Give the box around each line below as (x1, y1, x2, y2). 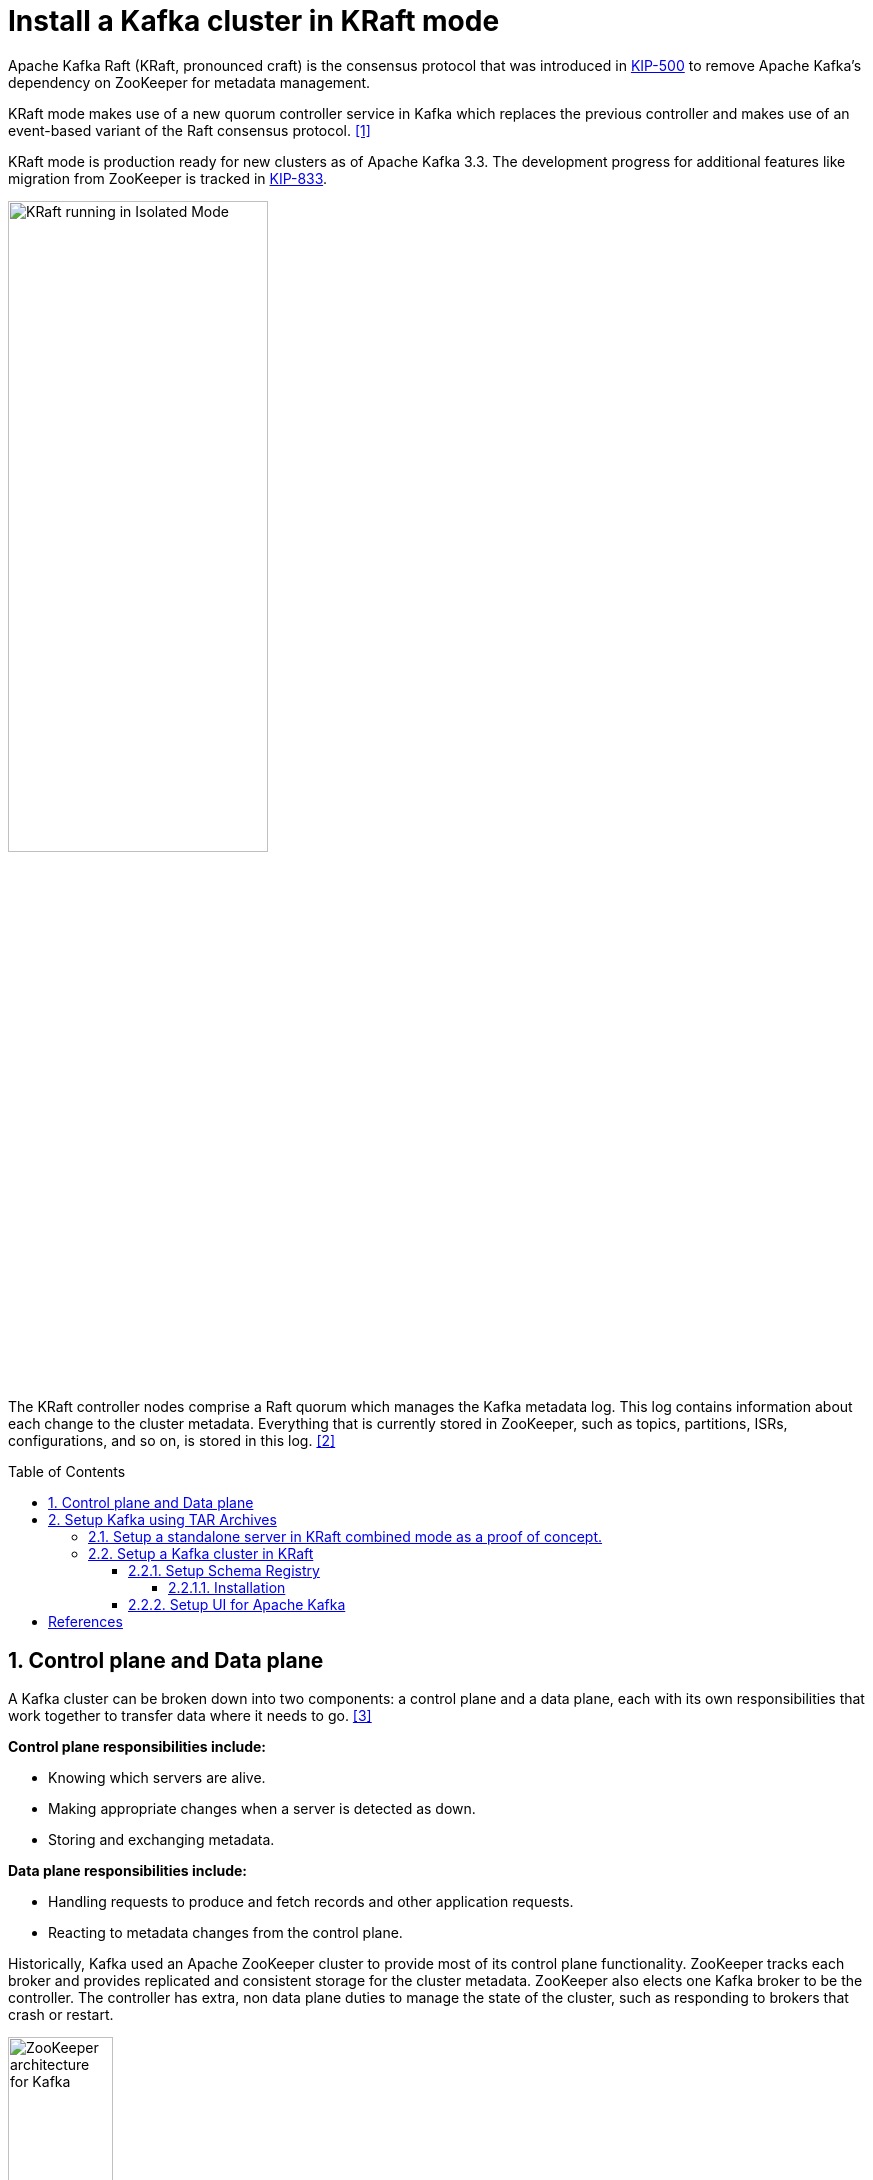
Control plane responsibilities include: (8, 1738, 266, 1756)
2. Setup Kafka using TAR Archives (48, 1511, 277, 1529)
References (48, 1613, 123, 1631)
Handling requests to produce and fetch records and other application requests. (48, 1893, 574, 1911)
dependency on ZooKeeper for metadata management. (8, 73, 371, 91)
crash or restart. (8, 2006, 114, 2024)
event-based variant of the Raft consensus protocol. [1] (8, 121, 371, 139)
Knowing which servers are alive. (48, 1769, 266, 1787)
